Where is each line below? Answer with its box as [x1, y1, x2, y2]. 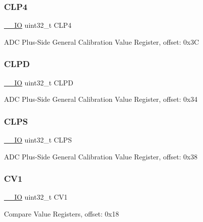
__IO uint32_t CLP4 [4, 20, 72, 30]
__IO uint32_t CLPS [4, 135, 72, 145]
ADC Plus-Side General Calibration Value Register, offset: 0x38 [4, 151, 198, 161]
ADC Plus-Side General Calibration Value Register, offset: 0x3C [4, 36, 199, 47]
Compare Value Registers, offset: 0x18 [4, 209, 119, 219]
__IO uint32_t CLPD [4, 77, 73, 87]
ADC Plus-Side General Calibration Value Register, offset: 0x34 [4, 94, 198, 104]
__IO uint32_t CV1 [4, 192, 68, 202]
